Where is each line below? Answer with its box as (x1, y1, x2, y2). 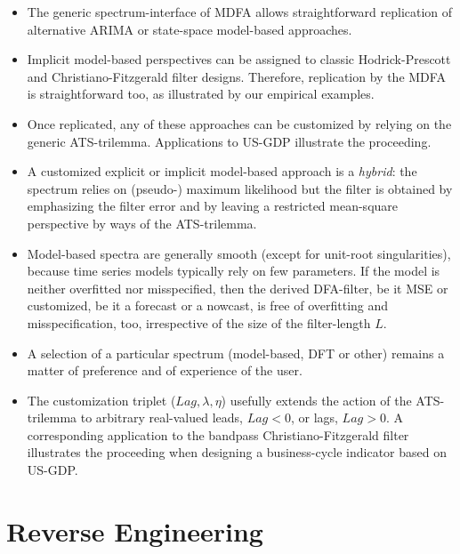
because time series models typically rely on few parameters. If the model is (27, 261, 440, 280)
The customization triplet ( (27, 390, 176, 409)
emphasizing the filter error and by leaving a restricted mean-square (27, 197, 399, 215)
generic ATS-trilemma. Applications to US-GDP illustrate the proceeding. (27, 132, 432, 150)
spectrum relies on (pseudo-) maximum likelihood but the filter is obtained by (27, 179, 453, 197)
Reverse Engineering (6, 512, 263, 549)
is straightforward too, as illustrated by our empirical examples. (27, 84, 375, 103)
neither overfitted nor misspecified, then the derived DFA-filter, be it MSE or (27, 278, 448, 297)
